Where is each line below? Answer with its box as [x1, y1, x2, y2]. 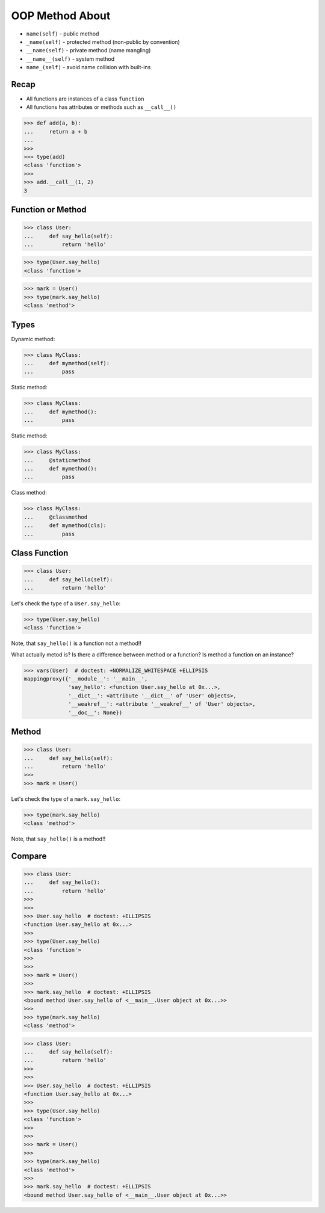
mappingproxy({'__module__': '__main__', [23, 676, 148, 682]
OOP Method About [11, 9, 111, 22]
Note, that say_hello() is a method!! [11, 835, 106, 842]
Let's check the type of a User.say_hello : [11, 599, 120, 607]
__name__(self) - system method [26, 55, 115, 63]
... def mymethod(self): [23, 360, 110, 367]
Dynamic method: [11, 335, 55, 342]
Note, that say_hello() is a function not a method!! [11, 640, 141, 647]
